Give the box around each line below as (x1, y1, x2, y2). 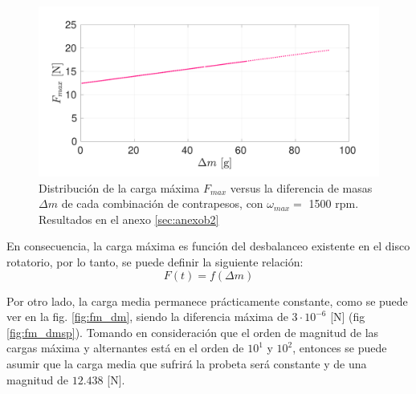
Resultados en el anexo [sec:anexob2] (39, 210, 219, 227)
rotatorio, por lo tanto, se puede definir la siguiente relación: (6, 253, 304, 270)
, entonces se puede (292, 339, 387, 356)
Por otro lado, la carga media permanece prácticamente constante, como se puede (6, 292, 408, 309)
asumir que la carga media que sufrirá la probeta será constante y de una (6, 355, 367, 372)
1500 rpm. (308, 195, 359, 212)
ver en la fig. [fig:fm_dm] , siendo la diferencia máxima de (6, 308, 288, 325)
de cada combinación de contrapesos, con (61, 195, 263, 212)
